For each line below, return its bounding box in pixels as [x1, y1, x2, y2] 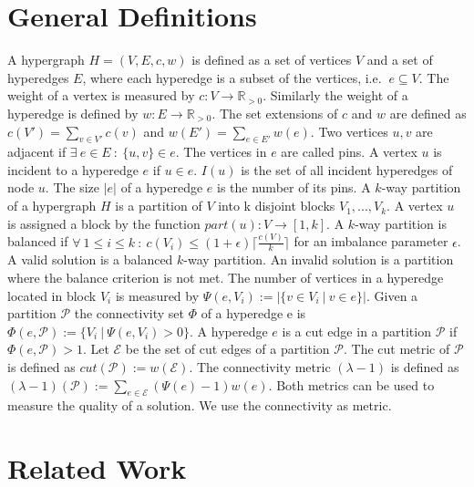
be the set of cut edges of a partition [125, 339, 330, 358]
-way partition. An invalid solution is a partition [183, 250, 454, 269]
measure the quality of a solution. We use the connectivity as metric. [7, 396, 392, 415]
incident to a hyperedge [7, 160, 139, 179]
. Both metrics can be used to [268, 375, 435, 394]
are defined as [389, 103, 467, 122]
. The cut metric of [343, 339, 450, 358]
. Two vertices [310, 121, 388, 140]
